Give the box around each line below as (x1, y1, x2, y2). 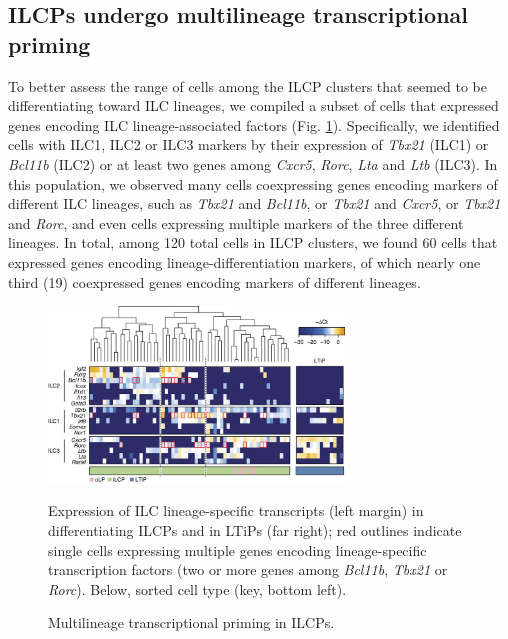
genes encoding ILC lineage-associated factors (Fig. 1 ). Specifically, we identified (8, 114, 500, 135)
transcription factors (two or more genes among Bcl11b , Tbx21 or (48, 559, 448, 580)
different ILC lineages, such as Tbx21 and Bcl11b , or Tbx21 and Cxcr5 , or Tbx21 (8, 193, 501, 214)
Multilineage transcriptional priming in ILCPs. (48, 612, 335, 633)
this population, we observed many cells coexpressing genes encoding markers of (8, 173, 498, 194)
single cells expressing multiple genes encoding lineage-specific (48, 539, 427, 560)
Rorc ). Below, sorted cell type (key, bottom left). (48, 578, 347, 599)
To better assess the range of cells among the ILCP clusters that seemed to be (8, 75, 487, 96)
